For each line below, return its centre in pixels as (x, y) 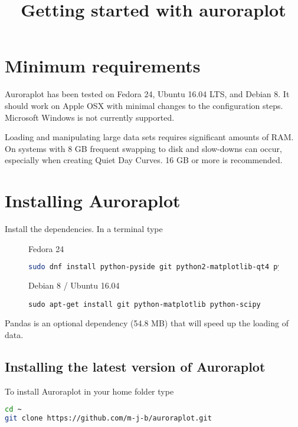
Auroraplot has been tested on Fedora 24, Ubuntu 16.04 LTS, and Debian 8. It (147, 94)
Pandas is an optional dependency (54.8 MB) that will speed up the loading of (147, 323)
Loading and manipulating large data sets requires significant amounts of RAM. (149, 137)
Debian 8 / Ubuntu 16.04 (74, 285)
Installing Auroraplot (93, 201)
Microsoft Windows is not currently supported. (90, 117)
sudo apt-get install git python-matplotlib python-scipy (145, 304)
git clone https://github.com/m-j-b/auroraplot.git (108, 418)
